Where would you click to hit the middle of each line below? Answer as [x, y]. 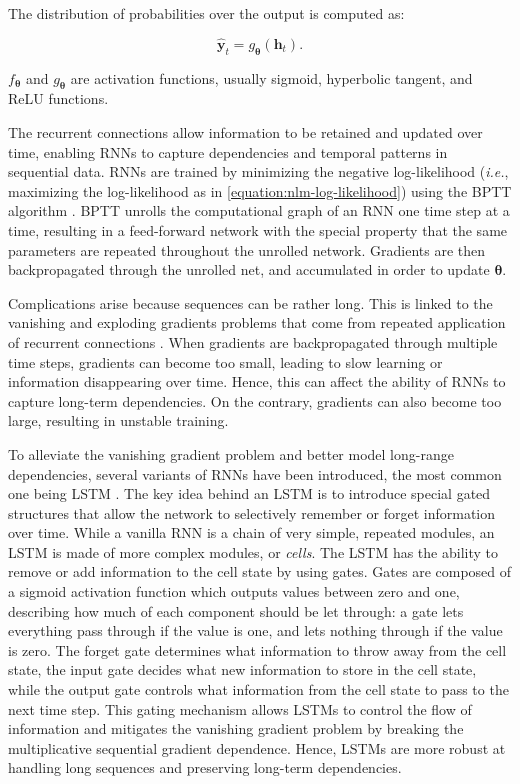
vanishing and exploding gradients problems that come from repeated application [257, 322]
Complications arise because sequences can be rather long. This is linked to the [250, 302]
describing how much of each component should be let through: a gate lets [236, 610]
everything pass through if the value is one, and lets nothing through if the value [255, 630]
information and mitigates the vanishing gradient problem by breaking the [236, 728]
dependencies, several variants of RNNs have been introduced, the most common [255, 473]
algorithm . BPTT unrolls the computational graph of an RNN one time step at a [259, 210]
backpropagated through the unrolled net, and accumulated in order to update [249, 269]
